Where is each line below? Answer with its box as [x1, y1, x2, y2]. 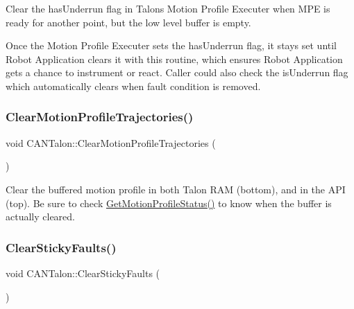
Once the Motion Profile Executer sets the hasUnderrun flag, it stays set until [6, 38, 337, 53]
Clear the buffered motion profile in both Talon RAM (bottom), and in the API [6, 182, 346, 196]
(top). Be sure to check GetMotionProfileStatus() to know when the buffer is [6, 195, 332, 210]
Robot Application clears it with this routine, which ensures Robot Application [6, 51, 343, 66]
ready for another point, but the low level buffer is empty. [6, 15, 251, 29]
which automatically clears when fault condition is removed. [6, 78, 261, 93]
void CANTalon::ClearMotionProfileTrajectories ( [6, 135, 216, 150]
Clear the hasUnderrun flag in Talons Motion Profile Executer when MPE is [6, 1, 330, 15]
